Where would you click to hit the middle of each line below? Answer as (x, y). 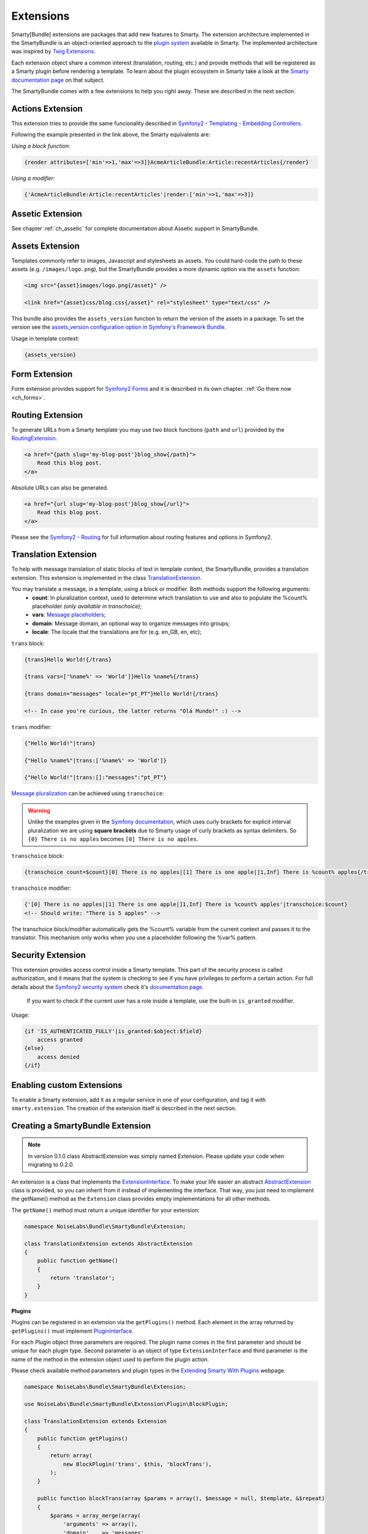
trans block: (28, 643)
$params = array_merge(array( (95, 1516)
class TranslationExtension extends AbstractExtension (108, 1243)
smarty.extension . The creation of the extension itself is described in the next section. (124, 1108)
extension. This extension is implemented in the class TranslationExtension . (107, 577)
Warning (39, 811)
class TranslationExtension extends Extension (95, 1421)
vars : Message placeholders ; (69, 615)
